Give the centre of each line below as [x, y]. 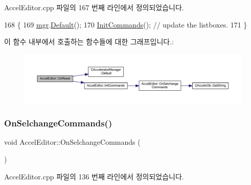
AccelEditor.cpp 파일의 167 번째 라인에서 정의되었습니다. [94, 7]
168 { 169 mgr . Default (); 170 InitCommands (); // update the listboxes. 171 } [126, 24]
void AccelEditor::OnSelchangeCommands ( [72, 142]
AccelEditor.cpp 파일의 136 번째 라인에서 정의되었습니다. [94, 176]
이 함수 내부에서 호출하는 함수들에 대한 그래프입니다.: [89, 42]
